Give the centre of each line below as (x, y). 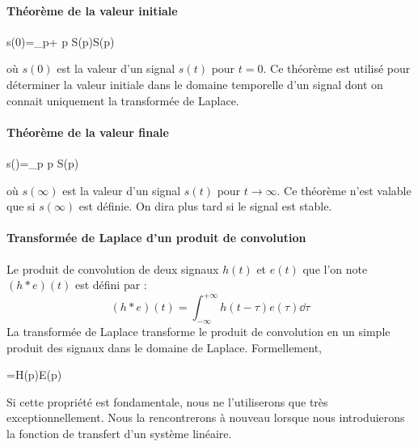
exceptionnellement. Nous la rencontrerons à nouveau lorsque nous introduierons (206, 417)
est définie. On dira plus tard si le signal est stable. (205, 206)
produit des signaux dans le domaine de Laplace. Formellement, (164, 347)
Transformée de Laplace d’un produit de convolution (156, 238)
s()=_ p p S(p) (43, 162)
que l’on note (335, 268)
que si (21, 206)
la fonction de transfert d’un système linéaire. (119, 433)
